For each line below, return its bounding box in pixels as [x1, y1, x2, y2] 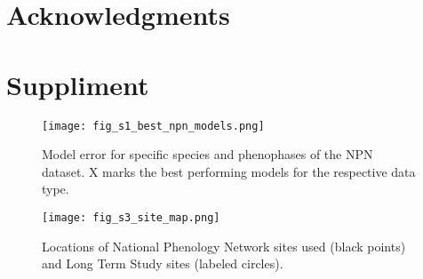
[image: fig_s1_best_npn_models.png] [42, 119, 265, 132]
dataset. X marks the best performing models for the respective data [42, 162, 416, 180]
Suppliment [6, 66, 149, 102]
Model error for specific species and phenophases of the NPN [42, 145, 373, 163]
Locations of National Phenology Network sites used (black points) [42, 236, 406, 255]
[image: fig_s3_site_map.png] [42, 211, 220, 224]
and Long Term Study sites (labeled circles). [42, 254, 283, 273]
